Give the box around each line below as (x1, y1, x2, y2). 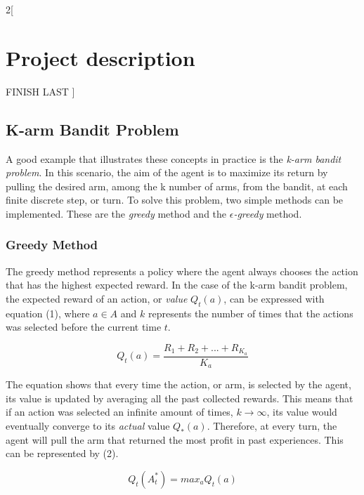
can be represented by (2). (6, 446, 119, 461)
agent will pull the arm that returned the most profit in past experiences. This (6, 432, 344, 447)
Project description (6, 43, 195, 72)
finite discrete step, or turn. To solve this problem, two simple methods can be (6, 192, 344, 207)
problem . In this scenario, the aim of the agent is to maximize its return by (6, 165, 328, 180)
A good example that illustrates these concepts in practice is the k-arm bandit (6, 151, 342, 166)
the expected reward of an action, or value (6, 291, 188, 305)
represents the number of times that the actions (148, 305, 353, 320)
